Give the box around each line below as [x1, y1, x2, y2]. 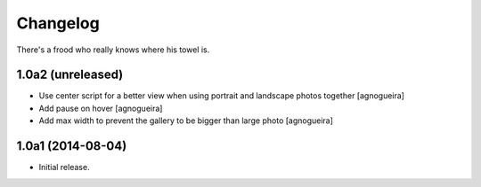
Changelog [16, 13, 100, 33]
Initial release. [38, 162, 90, 173]
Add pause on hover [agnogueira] [38, 103, 163, 113]
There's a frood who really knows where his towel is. [16, 44, 210, 55]
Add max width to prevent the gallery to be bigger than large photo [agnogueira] [38, 115, 334, 126]
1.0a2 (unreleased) [16, 67, 124, 82]
